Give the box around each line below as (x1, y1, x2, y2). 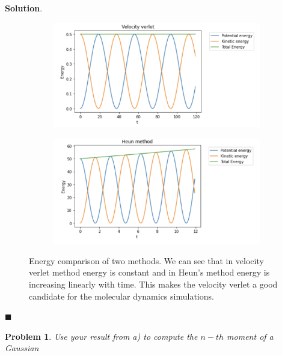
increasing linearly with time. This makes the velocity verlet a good (29, 278, 278, 291)
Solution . (5, 2, 43, 14)
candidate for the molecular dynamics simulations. (29, 289, 214, 302)
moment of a (227, 330, 274, 342)
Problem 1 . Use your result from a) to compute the (5, 330, 198, 342)
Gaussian (5, 342, 39, 354)
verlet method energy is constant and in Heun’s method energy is (29, 266, 270, 279)
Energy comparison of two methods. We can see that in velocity (29, 254, 264, 267)
